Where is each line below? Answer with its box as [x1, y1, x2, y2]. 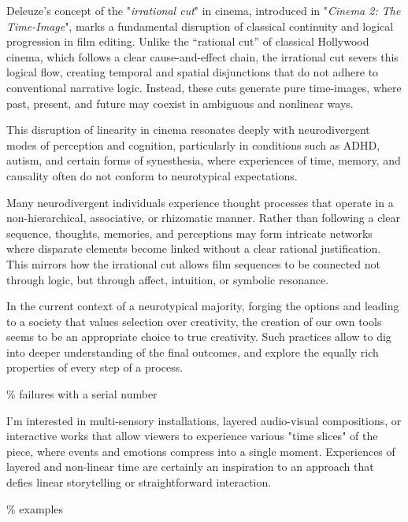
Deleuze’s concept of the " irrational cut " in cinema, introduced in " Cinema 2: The [6, 2, 401, 18]
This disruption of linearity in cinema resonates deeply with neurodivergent [6, 121, 370, 138]
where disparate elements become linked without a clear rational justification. [6, 240, 381, 257]
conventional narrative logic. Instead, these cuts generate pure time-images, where [6, 79, 402, 95]
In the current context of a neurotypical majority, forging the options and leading [6, 298, 399, 314]
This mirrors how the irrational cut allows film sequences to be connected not [6, 255, 380, 272]
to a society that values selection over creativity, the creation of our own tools [6, 313, 382, 329]
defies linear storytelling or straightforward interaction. [6, 474, 272, 491]
